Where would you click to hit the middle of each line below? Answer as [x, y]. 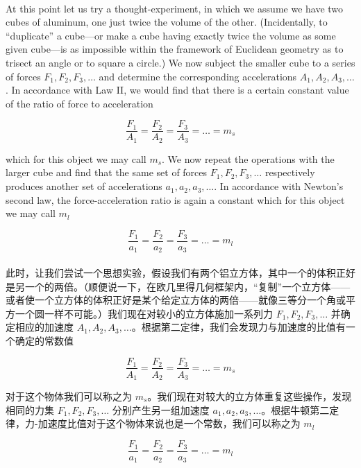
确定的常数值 [44, 340]
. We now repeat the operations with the [248, 158]
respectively [290, 172]
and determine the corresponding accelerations [198, 76]
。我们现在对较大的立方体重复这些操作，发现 [250, 396]
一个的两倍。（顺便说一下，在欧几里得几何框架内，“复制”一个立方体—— [187, 286]
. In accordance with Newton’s [279, 186]
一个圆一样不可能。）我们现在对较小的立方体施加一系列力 [144, 313]
